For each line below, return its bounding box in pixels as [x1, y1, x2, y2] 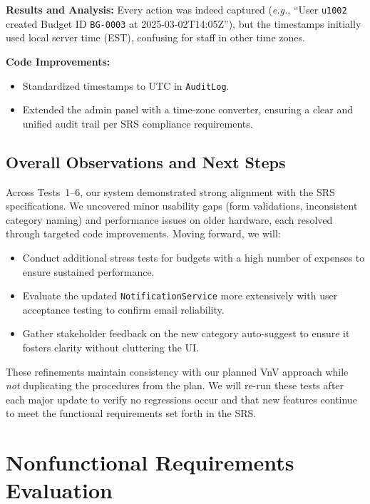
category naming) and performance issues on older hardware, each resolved [6, 212, 333, 227]
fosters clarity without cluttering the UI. [22, 339, 200, 354]
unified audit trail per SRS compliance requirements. [22, 115, 253, 130]
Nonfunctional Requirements [6, 448, 294, 477]
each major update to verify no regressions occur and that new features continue [6, 391, 357, 406]
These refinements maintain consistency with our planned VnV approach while [6, 364, 349, 379]
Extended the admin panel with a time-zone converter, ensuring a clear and [22, 102, 353, 117]
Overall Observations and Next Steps [6, 150, 286, 173]
